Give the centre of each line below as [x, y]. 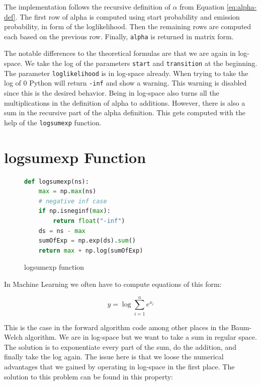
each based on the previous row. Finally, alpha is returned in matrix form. [119, 36]
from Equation [202, 7]
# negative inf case [73, 201]
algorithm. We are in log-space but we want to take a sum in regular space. [141, 337]
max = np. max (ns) [67, 191]
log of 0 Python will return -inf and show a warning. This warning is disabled [125, 83]
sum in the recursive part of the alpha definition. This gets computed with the [125, 112]
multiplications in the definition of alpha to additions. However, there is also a [125, 102]
